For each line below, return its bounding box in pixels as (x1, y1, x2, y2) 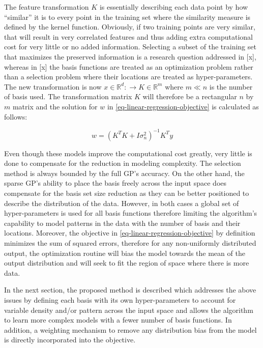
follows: (4, 111, 27, 122)
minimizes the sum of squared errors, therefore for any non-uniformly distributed (4, 237, 256, 248)
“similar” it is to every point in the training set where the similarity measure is (4, 11, 251, 22)
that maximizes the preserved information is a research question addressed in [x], (4, 51, 256, 62)
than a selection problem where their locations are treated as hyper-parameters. (4, 71, 253, 82)
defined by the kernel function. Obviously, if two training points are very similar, (4, 21, 255, 32)
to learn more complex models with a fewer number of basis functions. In (4, 314, 232, 325)
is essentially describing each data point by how (99, 2, 248, 12)
